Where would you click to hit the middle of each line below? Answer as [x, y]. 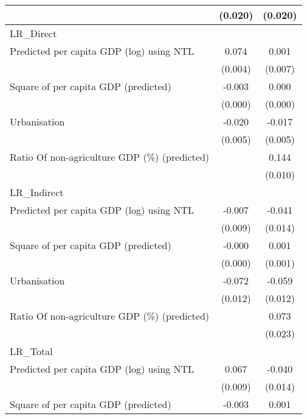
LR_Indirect [37, 192]
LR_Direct [33, 33]
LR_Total [31, 351]
